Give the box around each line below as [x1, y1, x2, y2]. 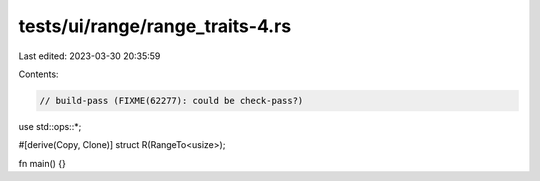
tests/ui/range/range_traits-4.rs [18, 15, 292, 37]
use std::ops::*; [18, 120, 82, 132]
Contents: [18, 68, 59, 80]
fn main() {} [18, 157, 67, 169]
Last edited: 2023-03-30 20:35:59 [18, 50, 161, 62]
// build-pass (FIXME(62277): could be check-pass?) [39, 95, 304, 106]
